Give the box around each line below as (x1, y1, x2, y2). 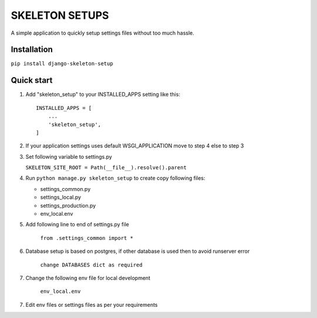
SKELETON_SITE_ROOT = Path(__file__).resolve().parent (25, 165, 187, 171)
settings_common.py (40, 185, 91, 192)
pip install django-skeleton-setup (11, 61, 114, 67)
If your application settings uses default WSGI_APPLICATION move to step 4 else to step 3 (25, 142, 244, 149)
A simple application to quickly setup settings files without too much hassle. (11, 29, 195, 36)
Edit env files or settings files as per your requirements (25, 301, 158, 308)
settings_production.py (40, 202, 96, 209)
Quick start (11, 75, 53, 85)
